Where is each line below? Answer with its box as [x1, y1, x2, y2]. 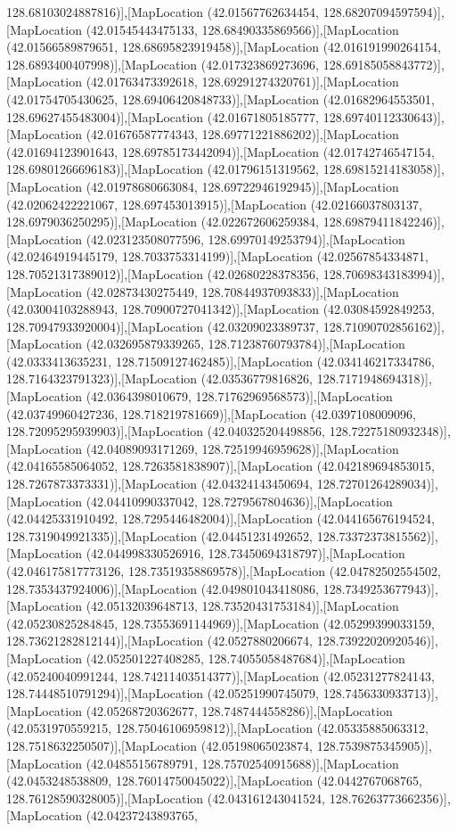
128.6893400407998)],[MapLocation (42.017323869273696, [6, 54, 320, 73]
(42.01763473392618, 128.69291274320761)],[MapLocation [86, 72, 399, 91]
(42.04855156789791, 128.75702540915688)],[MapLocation [86, 753, 399, 772]
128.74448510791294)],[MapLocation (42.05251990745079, [6, 684, 320, 703]
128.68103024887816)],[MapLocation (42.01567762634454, [6, 3, 320, 21]
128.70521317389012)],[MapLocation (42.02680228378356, [6, 264, 320, 283]
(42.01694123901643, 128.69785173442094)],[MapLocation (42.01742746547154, [6, 142, 435, 160]
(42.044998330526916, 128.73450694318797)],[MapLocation [86, 544, 405, 563]
